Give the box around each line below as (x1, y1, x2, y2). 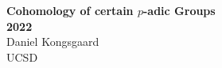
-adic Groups (142, 2, 216, 18)
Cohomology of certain (6, 2, 134, 18)
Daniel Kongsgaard (6, 33, 99, 50)
